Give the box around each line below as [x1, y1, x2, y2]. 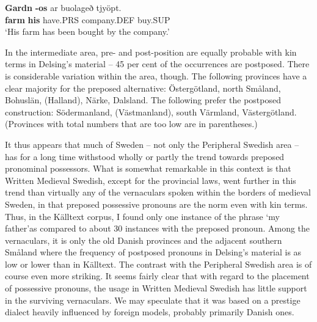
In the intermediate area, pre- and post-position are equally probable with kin [5, 45, 297, 58]
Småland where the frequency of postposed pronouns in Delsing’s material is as [5, 246, 302, 258]
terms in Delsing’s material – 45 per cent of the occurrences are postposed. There [5, 57, 310, 70]
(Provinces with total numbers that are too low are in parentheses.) [5, 117, 258, 130]
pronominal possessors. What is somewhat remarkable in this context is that [5, 162, 291, 175]
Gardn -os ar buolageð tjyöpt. [5, 1, 122, 13]
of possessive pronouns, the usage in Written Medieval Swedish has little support [5, 282, 307, 295]
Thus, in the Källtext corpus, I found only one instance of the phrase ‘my [5, 210, 280, 222]
